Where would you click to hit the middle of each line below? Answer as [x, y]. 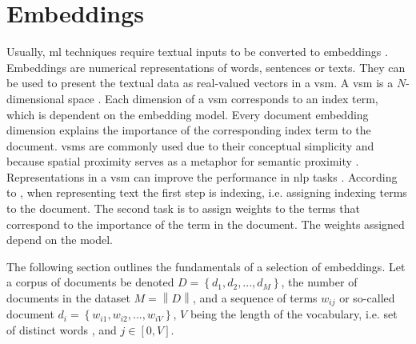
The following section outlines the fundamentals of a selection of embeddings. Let [206, 266]
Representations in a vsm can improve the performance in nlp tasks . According [202, 176]
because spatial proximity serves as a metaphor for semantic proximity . [183, 161]
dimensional [36, 98]
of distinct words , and [62, 330]
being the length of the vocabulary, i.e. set [294, 314]
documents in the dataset [68, 298]
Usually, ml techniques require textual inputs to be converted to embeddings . [197, 52]
